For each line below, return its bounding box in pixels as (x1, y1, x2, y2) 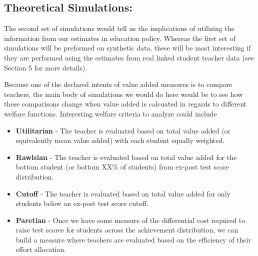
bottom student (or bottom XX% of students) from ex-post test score (15, 161, 229, 172)
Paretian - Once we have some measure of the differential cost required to (15, 214, 245, 225)
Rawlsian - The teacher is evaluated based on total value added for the (15, 151, 237, 162)
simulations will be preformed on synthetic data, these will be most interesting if (4, 42, 251, 53)
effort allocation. (15, 244, 66, 254)
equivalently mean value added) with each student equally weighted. (15, 135, 225, 145)
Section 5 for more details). (4, 62, 87, 72)
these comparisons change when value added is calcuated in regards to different (4, 98, 247, 109)
